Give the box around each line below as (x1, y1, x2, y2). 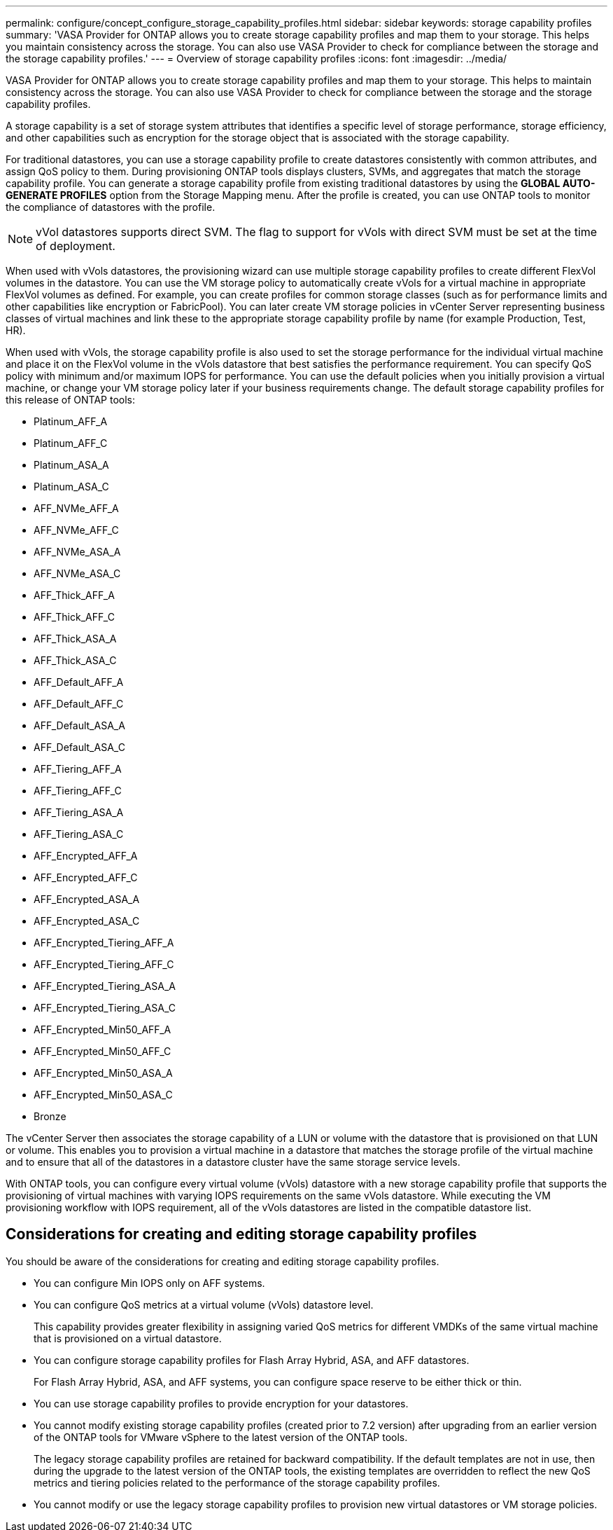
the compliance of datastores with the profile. (6, 201, 216, 213)
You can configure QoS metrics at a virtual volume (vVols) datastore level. (34, 1298, 374, 1311)
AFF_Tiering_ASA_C (34, 828, 124, 840)
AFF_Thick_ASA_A (34, 633, 117, 645)
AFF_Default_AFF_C (34, 698, 124, 710)
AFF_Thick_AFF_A (34, 589, 115, 601)
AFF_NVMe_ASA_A (34, 546, 121, 558)
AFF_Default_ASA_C (34, 741, 125, 753)
